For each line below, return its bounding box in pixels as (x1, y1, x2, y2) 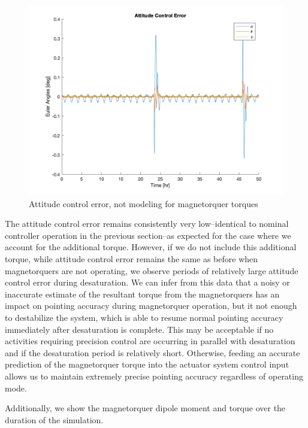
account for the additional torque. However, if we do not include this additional (5, 241, 297, 253)
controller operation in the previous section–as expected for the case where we (5, 229, 291, 241)
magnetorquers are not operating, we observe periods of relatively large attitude (5, 264, 298, 277)
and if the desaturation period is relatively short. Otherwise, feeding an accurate (5, 346, 300, 359)
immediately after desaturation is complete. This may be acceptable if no (5, 323, 274, 335)
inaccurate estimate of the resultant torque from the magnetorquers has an (5, 287, 280, 300)
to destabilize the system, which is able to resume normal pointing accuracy (5, 311, 283, 323)
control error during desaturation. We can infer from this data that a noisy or (5, 276, 290, 289)
